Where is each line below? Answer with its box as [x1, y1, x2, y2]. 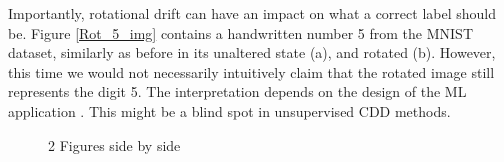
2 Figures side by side [48, 134, 181, 155]
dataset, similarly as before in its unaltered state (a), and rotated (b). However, [8, 42, 496, 63]
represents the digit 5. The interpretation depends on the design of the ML [8, 81, 467, 102]
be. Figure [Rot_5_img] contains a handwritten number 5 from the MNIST [8, 22, 473, 43]
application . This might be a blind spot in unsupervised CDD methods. [8, 100, 451, 121]
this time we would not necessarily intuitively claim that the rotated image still [8, 61, 495, 82]
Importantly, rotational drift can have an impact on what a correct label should [8, 3, 496, 23]
